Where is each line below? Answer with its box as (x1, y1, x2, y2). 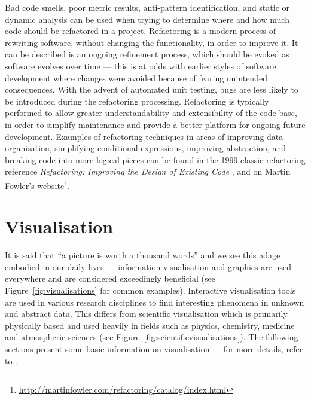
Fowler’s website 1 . (5, 177, 70, 191)
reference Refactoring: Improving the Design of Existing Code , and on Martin (5, 165, 291, 178)
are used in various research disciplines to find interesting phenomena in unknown (5, 295, 304, 308)
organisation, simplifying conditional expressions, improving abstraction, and (5, 142, 286, 154)
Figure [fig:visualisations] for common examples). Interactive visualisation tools (5, 284, 296, 297)
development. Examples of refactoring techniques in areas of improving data (5, 130, 283, 142)
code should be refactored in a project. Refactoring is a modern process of (5, 25, 276, 37)
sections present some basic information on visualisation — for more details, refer (5, 343, 303, 355)
